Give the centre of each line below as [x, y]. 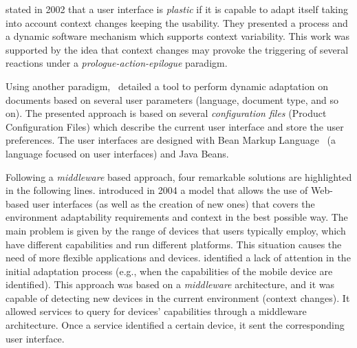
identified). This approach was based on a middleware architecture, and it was [170, 284]
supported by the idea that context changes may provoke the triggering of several [177, 49]
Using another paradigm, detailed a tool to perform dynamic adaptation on [167, 86]
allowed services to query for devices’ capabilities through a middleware [156, 311]
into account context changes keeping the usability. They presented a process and [177, 22]
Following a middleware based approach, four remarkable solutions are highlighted [179, 176]
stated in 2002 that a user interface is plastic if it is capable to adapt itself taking [177, 9]
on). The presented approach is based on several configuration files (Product [166, 113]
